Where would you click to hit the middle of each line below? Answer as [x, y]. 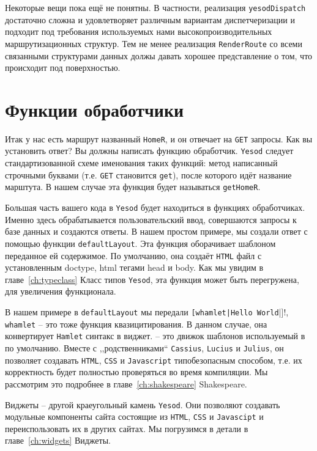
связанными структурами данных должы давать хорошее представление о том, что [159, 55]
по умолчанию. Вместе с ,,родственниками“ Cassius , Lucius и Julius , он [144, 348]
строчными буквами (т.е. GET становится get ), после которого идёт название [148, 174]
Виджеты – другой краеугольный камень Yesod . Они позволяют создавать [143, 404]
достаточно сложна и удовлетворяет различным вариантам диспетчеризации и [150, 19]
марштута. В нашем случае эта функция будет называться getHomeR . [133, 187]
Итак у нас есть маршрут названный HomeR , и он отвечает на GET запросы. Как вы [159, 138]
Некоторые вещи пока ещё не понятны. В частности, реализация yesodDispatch [155, 7]
